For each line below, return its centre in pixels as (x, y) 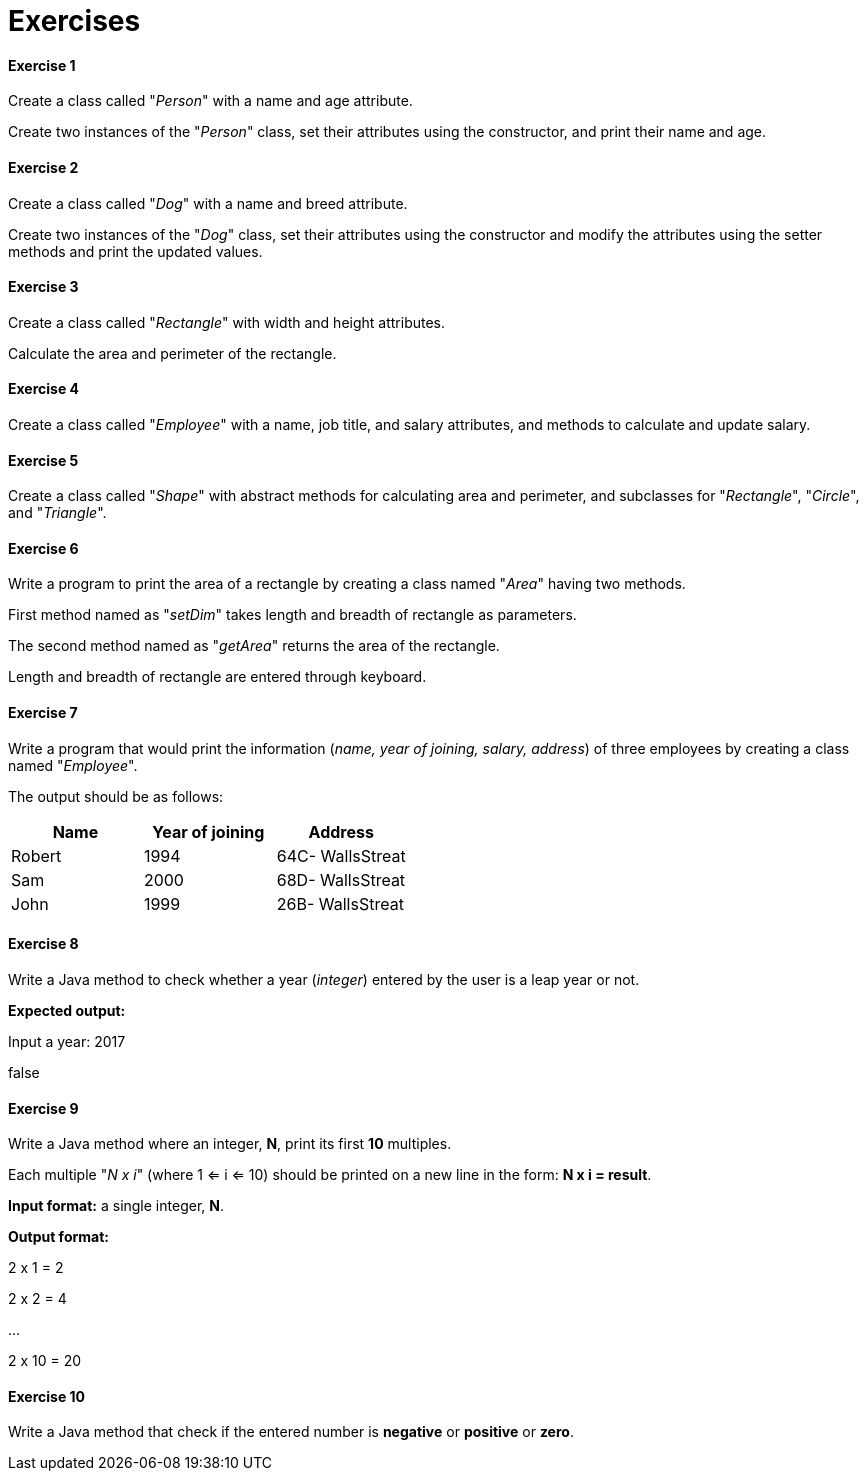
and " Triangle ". (57, 513)
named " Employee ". (73, 765)
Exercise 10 (47, 1396)
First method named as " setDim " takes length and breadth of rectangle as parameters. (292, 615)
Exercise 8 (43, 944)
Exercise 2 (43, 167)
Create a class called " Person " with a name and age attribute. (210, 101)
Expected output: (67, 1010)
